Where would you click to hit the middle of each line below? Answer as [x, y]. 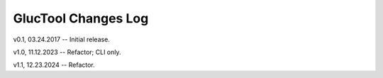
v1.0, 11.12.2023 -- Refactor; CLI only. [67, 52]
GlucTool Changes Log [81, 18]
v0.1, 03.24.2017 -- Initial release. [61, 39]
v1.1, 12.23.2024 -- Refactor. [54, 65]
